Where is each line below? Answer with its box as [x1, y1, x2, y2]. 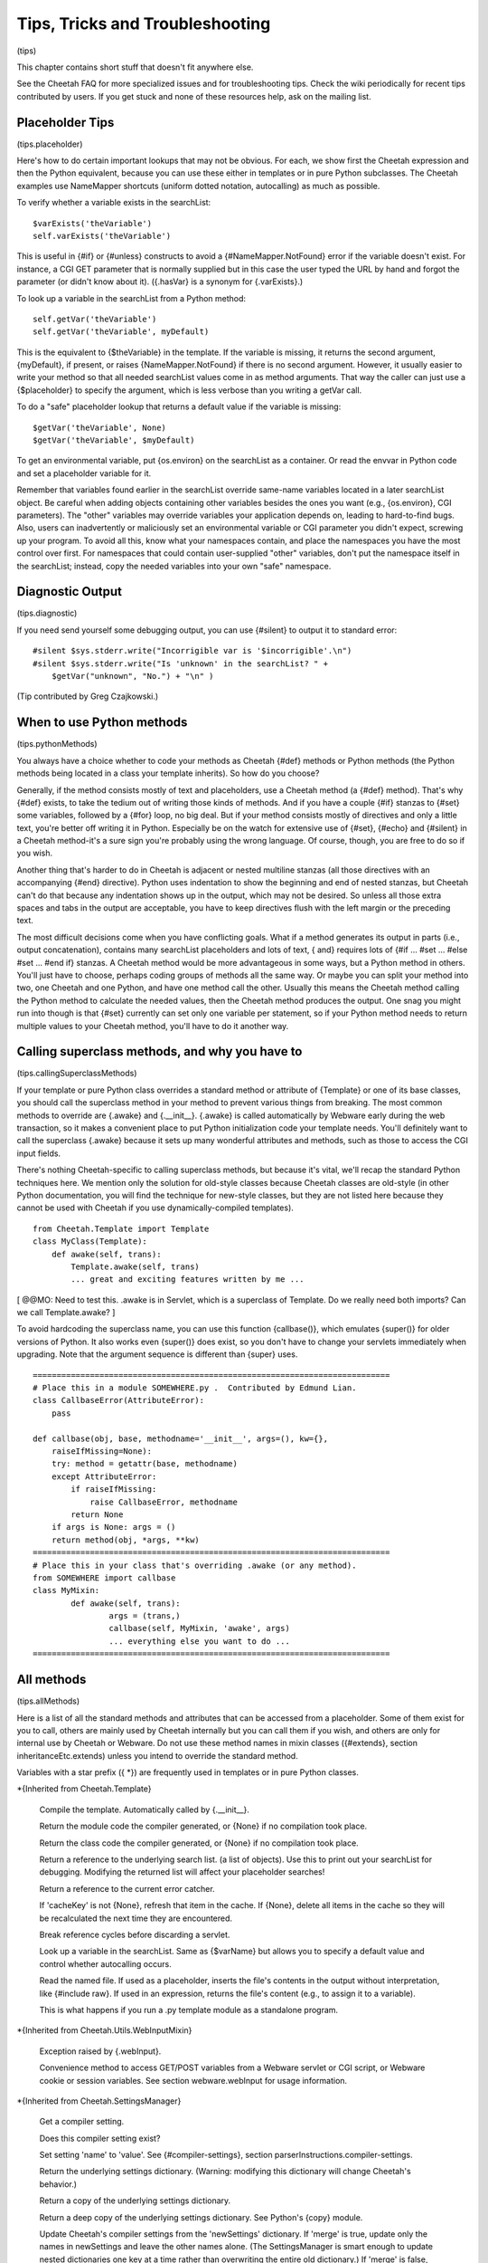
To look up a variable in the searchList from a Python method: [16, 292, 247, 303]
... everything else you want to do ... [108, 1636, 291, 1647]
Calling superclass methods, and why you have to [16, 1044, 303, 1059]
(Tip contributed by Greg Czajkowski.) [16, 691, 159, 702]
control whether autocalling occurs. [39, 1958, 172, 1969]
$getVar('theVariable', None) [33, 422, 167, 433]
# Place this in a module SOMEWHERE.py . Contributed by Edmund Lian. [33, 1383, 357, 1393]
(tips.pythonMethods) [16, 739, 99, 750]
